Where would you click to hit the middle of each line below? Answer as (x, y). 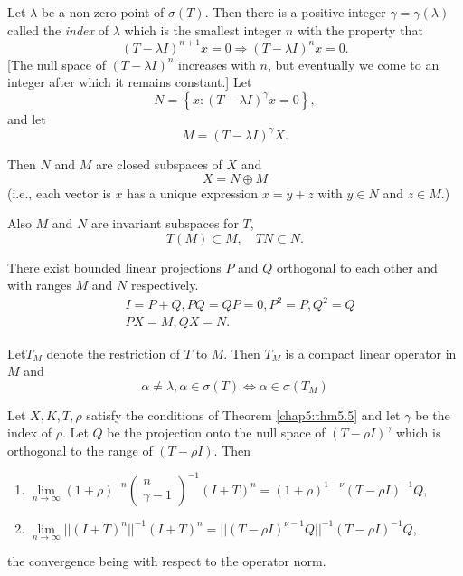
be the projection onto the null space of (216, 432)
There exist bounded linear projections (114, 267)
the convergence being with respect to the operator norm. (167, 561)
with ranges (39, 285)
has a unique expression (193, 192)
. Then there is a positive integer (295, 12)
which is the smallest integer (203, 29)
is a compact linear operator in (371, 353)
